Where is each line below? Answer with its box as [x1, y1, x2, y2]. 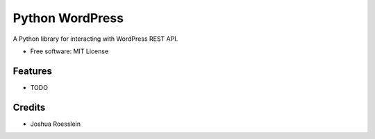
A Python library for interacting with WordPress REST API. [12, 35, 178, 43]
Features [12, 65, 52, 77]
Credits [12, 101, 46, 113]
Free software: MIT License [30, 47, 109, 55]
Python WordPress [12, 10, 124, 26]
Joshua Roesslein [30, 120, 81, 128]
